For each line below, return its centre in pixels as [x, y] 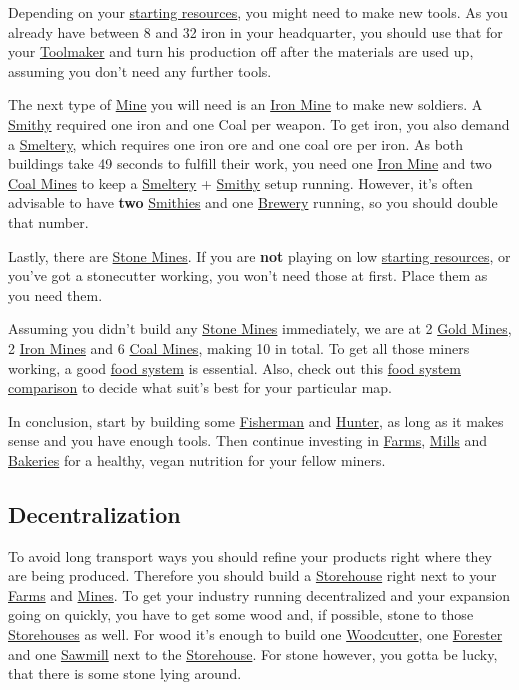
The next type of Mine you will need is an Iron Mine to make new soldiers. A [245, 104]
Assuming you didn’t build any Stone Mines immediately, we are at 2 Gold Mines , [260, 328]
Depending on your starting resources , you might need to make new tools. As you [258, 12]
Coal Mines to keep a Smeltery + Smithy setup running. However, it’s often [240, 182]
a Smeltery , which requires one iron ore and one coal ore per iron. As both [236, 143]
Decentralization [94, 513]
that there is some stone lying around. [125, 673]
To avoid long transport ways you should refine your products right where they [250, 555]
